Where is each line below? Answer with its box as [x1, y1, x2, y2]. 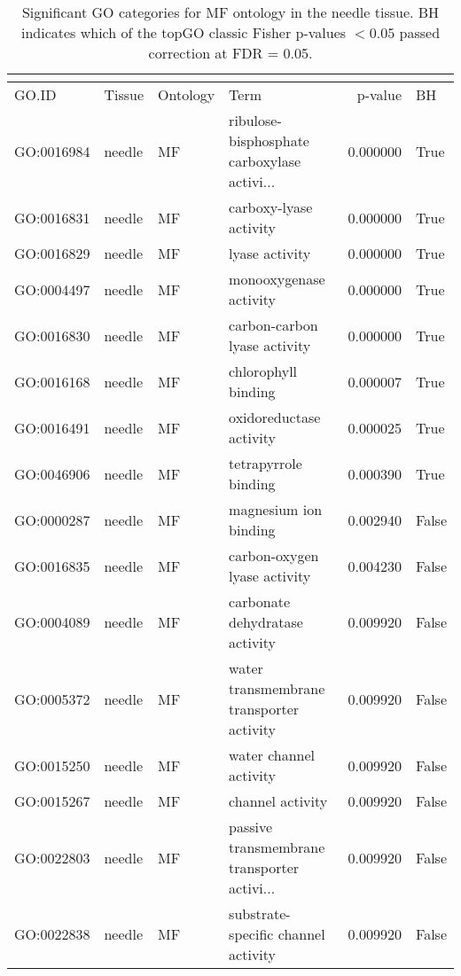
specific [229, 924, 274, 944]
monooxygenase [229, 269, 325, 289]
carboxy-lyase [229, 197, 313, 217]
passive [229, 816, 273, 837]
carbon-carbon [229, 315, 318, 335]
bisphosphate [229, 130, 309, 151]
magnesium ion [229, 499, 323, 519]
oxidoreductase [229, 407, 321, 427]
